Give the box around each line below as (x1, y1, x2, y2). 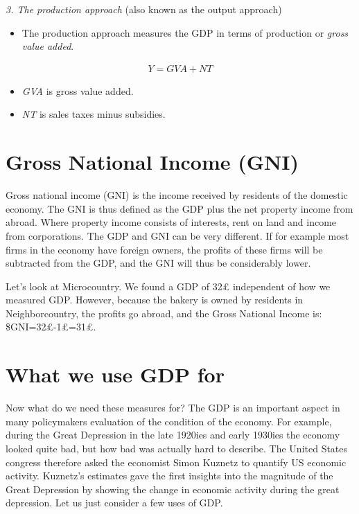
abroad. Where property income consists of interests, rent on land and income (6, 215, 337, 229)
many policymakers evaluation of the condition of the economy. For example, (6, 414, 332, 428)
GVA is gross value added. (21, 83, 134, 98)
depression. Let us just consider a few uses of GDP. (6, 495, 223, 510)
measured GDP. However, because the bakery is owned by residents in (6, 292, 304, 307)
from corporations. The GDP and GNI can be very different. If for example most (6, 228, 349, 242)
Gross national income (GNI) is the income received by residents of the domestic (6, 188, 348, 202)
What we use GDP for (6, 360, 225, 389)
